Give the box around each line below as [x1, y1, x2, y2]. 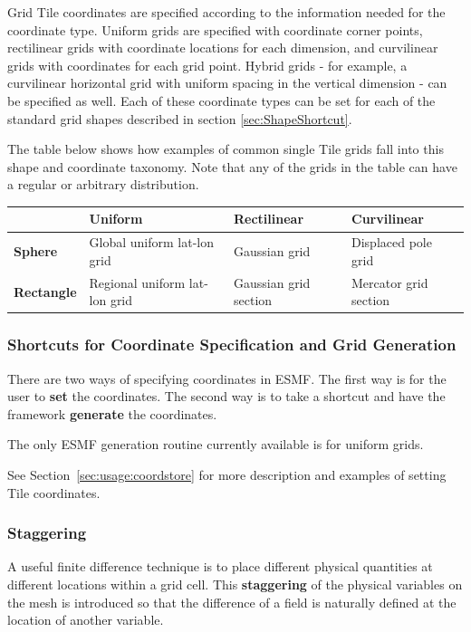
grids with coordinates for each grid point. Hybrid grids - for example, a [7, 55, 408, 74]
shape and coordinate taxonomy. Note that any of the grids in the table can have [7, 157, 457, 176]
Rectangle [14, 282, 77, 301]
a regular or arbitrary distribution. [7, 175, 199, 194]
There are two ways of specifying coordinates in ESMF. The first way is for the [7, 369, 447, 388]
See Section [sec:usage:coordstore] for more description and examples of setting [7, 465, 447, 484]
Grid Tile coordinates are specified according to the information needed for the [7, 3, 446, 21]
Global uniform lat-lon [89, 233, 214, 252]
